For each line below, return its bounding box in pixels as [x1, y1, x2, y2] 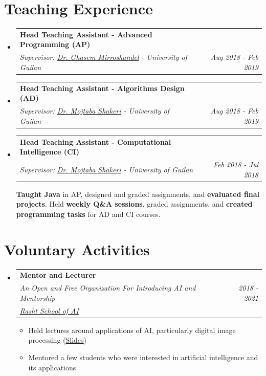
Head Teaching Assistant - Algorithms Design [19, 82, 185, 93]
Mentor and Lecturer [19, 270, 96, 280]
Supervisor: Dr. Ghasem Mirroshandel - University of [19, 52, 187, 62]
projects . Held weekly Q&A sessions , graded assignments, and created [16, 198, 253, 209]
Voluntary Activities [4, 238, 150, 259]
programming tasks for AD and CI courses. [16, 208, 161, 219]
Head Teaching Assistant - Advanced [19, 29, 152, 39]
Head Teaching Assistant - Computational [19, 136, 171, 147]
